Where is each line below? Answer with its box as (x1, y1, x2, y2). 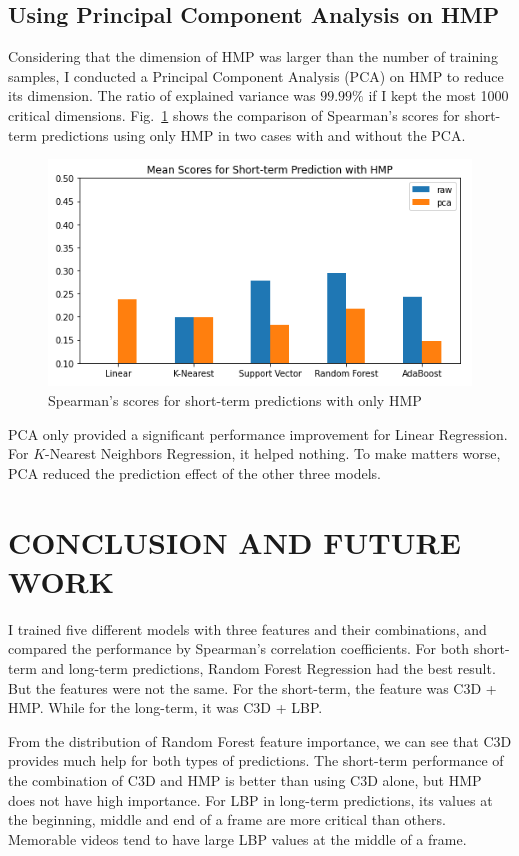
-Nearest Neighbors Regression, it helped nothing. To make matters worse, (45, 443, 501, 464)
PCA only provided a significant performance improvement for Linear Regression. (8, 423, 508, 444)
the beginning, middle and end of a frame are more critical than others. (8, 809, 446, 830)
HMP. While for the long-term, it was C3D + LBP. (8, 697, 323, 718)
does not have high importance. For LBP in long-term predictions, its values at (8, 789, 493, 810)
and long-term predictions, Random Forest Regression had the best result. (41, 657, 496, 678)
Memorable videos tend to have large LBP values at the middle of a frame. (8, 828, 467, 849)
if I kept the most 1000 (368, 85, 509, 106)
